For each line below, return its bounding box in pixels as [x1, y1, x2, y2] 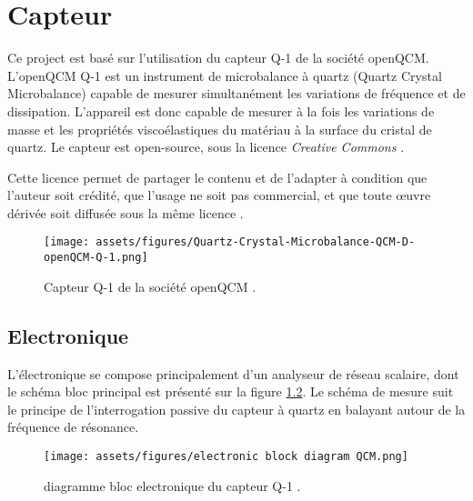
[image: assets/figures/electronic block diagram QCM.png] [44, 449, 408, 463]
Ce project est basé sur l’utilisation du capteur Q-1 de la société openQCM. [7, 48, 429, 67]
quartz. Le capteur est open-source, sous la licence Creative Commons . [7, 137, 405, 156]
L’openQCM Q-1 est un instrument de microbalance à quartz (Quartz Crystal [7, 65, 442, 85]
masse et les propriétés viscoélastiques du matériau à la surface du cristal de [7, 119, 432, 138]
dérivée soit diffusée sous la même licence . [7, 203, 244, 222]
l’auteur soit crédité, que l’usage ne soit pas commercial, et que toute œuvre [7, 185, 431, 205]
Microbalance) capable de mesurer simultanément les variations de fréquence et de [7, 84, 466, 103]
